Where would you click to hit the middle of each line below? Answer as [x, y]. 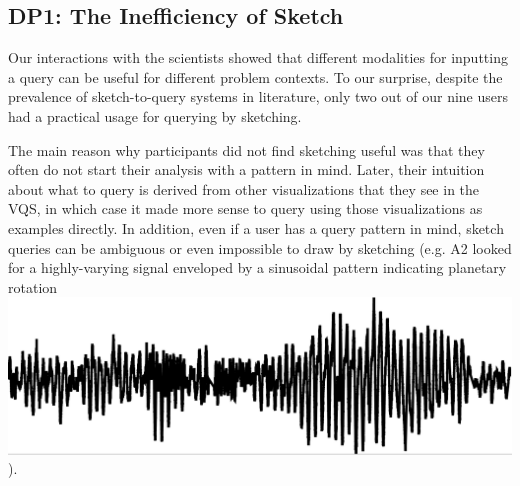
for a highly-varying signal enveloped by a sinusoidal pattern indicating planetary [257, 267]
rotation [33, 286]
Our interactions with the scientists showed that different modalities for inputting [258, 57]
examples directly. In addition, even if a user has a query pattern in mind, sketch [256, 227]
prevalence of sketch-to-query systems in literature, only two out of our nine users [258, 96]
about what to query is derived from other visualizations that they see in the [244, 188]
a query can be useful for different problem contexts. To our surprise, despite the [255, 76]
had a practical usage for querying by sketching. [155, 115]
